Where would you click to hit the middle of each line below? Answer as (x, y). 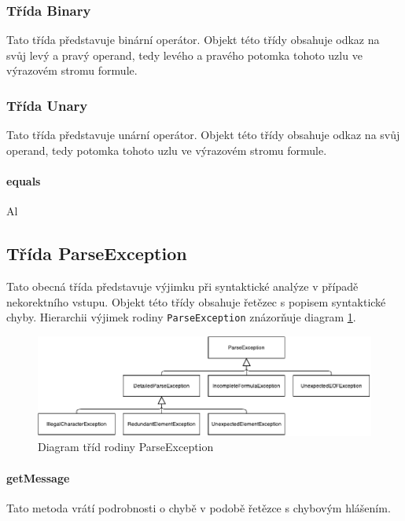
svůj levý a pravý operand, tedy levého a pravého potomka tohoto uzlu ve (184, 55)
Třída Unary (47, 105)
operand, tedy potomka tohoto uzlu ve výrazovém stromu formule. (167, 150)
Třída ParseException (97, 253)
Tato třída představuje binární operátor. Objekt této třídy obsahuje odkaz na (193, 40)
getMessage (38, 477)
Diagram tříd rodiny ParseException (126, 447)
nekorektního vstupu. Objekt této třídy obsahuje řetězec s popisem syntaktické (196, 301)
